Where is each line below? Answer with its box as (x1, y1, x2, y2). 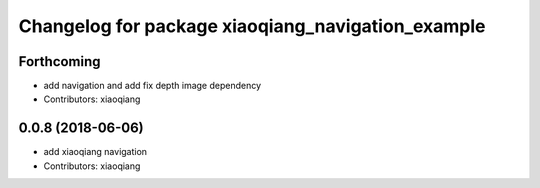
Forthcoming (18, 53, 101, 70)
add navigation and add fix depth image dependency (43, 80, 262, 92)
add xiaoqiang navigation (43, 146, 148, 158)
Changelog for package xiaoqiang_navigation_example (18, 15, 486, 37)
